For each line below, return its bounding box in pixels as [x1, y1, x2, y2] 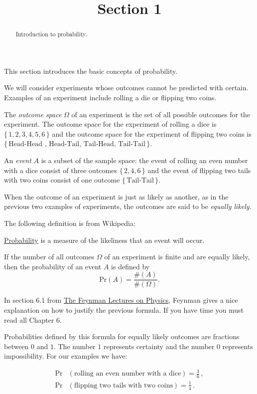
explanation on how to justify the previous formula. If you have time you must [4, 304, 244, 315]
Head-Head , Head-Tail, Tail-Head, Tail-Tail [8, 141, 145, 148]
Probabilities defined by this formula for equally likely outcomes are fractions [4, 331, 240, 342]
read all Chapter [4, 314, 54, 325]
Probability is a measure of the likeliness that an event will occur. [4, 234, 205, 245]
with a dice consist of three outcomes [4, 165, 117, 175]
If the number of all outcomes [4, 251, 95, 262]
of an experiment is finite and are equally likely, [104, 251, 250, 262]
